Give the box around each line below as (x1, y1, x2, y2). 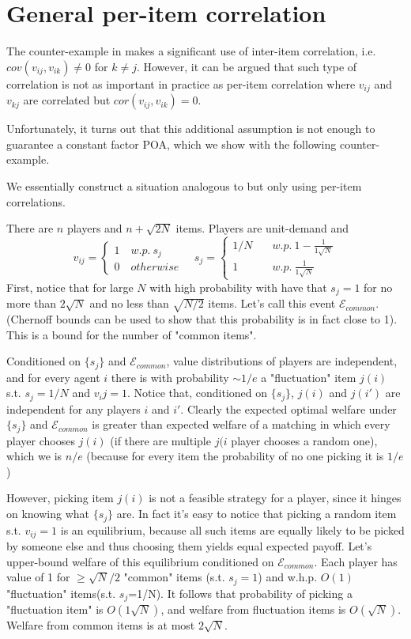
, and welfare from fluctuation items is (160, 601, 346, 618)
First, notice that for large (6, 278, 134, 295)
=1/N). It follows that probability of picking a (128, 584, 353, 601)
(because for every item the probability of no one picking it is (86, 448, 384, 464)
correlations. (6, 193, 66, 210)
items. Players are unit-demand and (175, 220, 349, 236)
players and (66, 220, 123, 236)
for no (364, 278, 393, 295)
